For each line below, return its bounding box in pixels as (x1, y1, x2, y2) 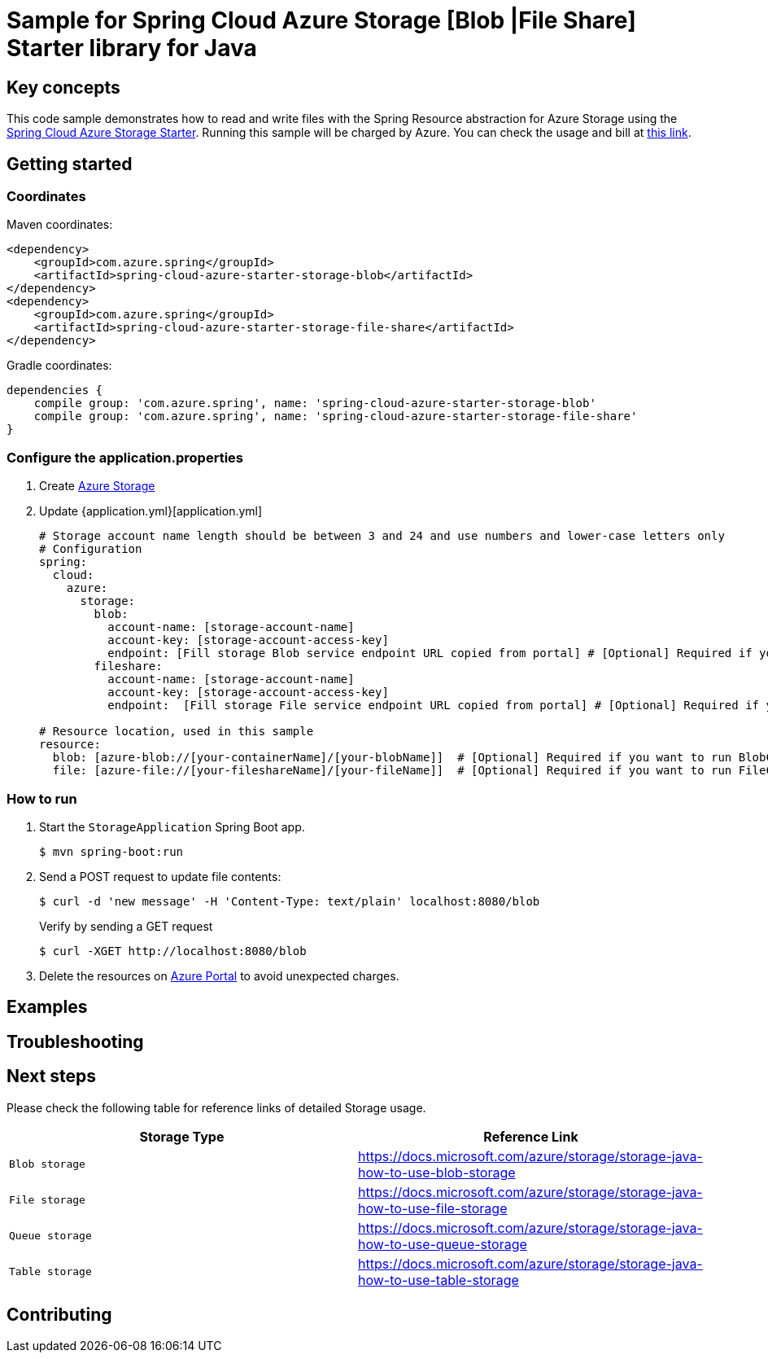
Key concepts (7, 77, 120, 98)
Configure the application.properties (7, 449, 243, 466)
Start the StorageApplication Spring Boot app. (39, 819, 305, 834)
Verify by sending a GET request (39, 918, 213, 933)
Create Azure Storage (39, 479, 155, 493)
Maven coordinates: (7, 217, 113, 232)
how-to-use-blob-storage (358, 1164, 516, 1181)
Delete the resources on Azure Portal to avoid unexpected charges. (39, 968, 399, 983)
